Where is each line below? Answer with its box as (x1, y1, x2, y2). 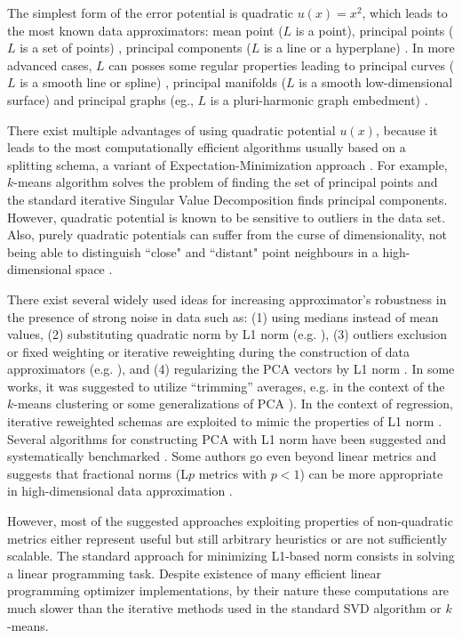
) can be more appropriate (299, 464, 443, 482)
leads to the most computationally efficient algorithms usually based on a (7, 138, 406, 157)
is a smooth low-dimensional (299, 73, 453, 92)
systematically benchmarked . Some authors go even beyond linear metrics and (7, 447, 437, 465)
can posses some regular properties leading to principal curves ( (108, 55, 455, 74)
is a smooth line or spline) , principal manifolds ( (20, 73, 287, 92)
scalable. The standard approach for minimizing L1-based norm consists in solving (7, 546, 455, 565)
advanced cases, (7, 55, 92, 74)
